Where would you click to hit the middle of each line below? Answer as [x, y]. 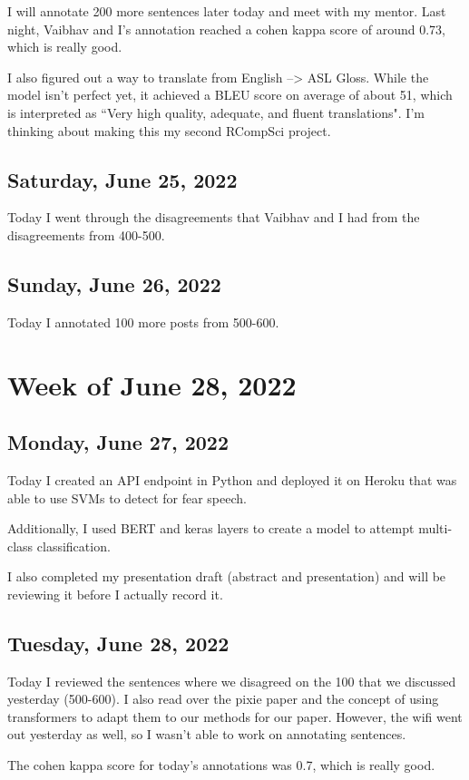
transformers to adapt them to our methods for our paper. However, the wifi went [235, 716]
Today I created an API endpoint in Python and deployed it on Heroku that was [232, 479]
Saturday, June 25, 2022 [122, 179]
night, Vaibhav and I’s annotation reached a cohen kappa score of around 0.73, [226, 29]
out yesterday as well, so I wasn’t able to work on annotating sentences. [207, 734]
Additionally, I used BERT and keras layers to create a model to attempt [211, 528]
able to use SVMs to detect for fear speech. [127, 497]
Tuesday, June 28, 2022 [118, 643]
